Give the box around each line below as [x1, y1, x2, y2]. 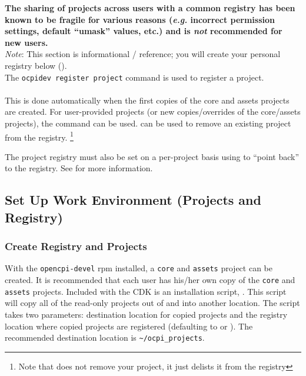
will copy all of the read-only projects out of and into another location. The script [5, 297, 300, 309]
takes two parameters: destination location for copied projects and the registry [5, 308, 288, 320]
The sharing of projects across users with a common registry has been [5, 2, 295, 14]
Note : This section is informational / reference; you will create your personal [5, 48, 281, 60]
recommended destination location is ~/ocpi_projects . [5, 331, 205, 344]
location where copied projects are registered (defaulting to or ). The [5, 320, 253, 332]
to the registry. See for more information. [5, 162, 153, 174]
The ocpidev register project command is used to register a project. [5, 71, 264, 83]
